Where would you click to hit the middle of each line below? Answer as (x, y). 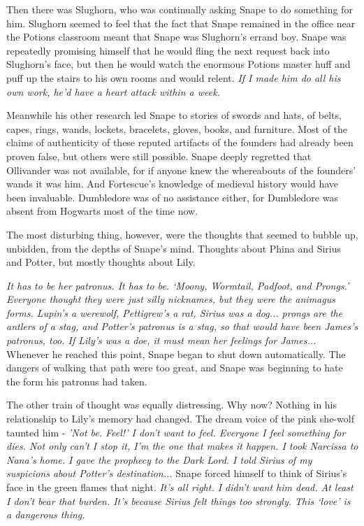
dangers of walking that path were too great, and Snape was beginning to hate (175, 368)
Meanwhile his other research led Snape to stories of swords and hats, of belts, (174, 115)
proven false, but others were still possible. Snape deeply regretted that (159, 156)
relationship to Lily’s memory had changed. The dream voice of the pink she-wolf (180, 419)
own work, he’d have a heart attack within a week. (113, 91)
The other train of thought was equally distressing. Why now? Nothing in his (172, 405)
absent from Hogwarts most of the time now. (102, 211)
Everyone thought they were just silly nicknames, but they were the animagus (171, 299)
